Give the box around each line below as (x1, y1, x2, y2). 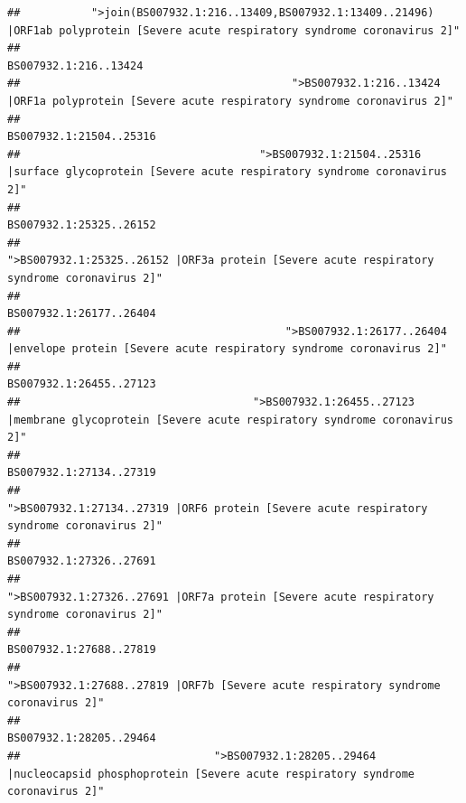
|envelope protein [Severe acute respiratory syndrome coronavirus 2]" (7, 342, 447, 356)
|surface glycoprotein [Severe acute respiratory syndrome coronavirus (7, 165, 447, 179)
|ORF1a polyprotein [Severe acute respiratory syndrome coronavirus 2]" (7, 94, 453, 107)
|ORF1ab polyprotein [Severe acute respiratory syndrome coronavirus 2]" (7, 23, 461, 37)
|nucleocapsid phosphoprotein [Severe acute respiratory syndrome (7, 767, 415, 780)
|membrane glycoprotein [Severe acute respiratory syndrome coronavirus (7, 413, 453, 426)
